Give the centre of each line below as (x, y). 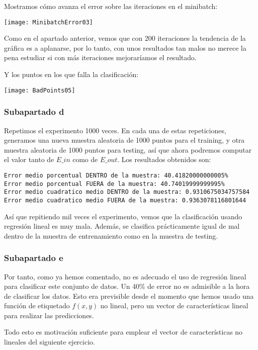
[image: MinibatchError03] (48, 22)
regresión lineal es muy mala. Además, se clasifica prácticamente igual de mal (122, 226)
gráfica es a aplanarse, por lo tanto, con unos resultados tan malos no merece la (125, 47)
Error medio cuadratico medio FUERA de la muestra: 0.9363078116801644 (125, 200)
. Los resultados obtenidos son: (164, 159)
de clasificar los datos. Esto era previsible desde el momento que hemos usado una (129, 296)
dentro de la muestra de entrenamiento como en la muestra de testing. (111, 235)
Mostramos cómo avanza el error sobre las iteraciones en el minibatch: (111, 6)
